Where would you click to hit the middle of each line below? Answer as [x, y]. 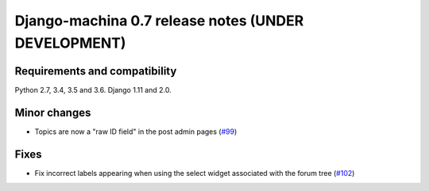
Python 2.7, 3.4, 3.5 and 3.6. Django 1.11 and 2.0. [93, 90]
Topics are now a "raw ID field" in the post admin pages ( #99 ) [136, 132]
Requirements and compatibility [96, 71]
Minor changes [53, 112]
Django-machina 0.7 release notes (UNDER [159, 21]
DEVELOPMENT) [70, 43]
